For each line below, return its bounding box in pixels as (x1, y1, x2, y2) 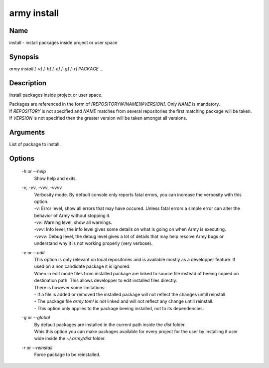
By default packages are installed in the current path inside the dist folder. (34, 322, 186, 328)
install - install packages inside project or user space (9, 40, 118, 46)
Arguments (9, 128, 45, 137)
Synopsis (9, 52, 39, 61)
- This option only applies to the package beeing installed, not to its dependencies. (34, 305, 204, 311)
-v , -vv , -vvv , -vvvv (21, 184, 62, 190)
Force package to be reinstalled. (34, 352, 101, 358)
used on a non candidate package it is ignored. (34, 263, 131, 269)
